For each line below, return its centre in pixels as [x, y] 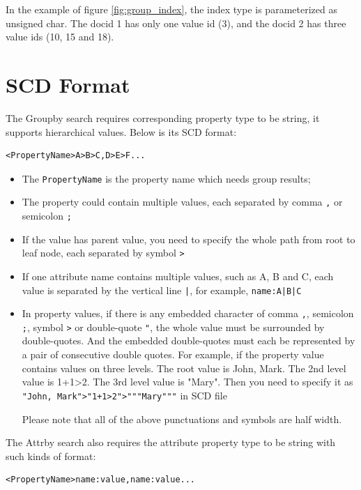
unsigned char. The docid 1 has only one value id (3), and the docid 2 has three [176, 23]
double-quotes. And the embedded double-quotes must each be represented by [189, 340]
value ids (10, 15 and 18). [60, 37]
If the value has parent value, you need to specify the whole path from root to [189, 239]
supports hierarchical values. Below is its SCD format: [121, 131]
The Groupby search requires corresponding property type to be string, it [163, 117]
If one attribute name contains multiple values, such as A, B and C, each [178, 276]
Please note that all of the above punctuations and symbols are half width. [182, 419]
